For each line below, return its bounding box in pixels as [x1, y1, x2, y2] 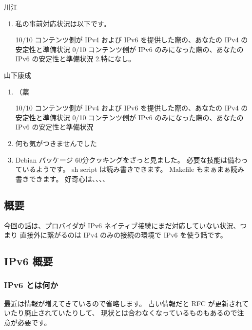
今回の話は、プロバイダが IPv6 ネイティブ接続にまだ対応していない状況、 [4, 220, 240, 230]
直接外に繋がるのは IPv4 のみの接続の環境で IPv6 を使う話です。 [19, 230, 227, 240]
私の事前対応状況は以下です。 [15, 18, 111, 28]
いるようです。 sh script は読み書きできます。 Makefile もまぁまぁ [22, 164, 231, 174]
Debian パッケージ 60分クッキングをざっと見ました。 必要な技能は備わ [15, 154, 241, 165]
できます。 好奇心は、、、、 [29, 173, 110, 183]
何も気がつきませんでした [15, 138, 97, 148]
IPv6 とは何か [4, 279, 58, 291]
